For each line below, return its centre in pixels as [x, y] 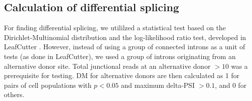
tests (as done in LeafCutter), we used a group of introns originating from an [120, 56]
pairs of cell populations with [48, 85]
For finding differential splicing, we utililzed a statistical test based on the [115, 28]
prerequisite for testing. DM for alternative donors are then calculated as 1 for [122, 75]
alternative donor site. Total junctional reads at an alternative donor [107, 66]
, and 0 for [231, 85]
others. [14, 94]
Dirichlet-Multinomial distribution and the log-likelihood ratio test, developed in [125, 37]
